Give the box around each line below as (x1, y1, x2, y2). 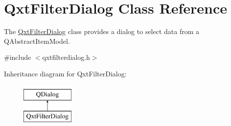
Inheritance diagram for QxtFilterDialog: (4, 68, 127, 78)
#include (4, 52, 31, 62)
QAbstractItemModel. (4, 36, 70, 46)
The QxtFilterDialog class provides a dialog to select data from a (4, 26, 200, 36)
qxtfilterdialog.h (42, 52, 90, 62)
